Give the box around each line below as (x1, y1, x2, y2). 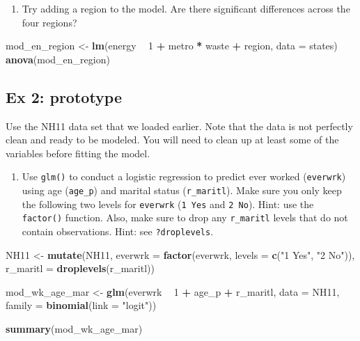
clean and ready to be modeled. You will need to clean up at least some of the (6, 132, 339, 147)
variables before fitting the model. (6, 145, 150, 160)
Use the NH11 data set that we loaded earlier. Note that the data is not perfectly (6, 118, 353, 133)
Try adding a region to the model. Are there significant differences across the (22, 1, 350, 15)
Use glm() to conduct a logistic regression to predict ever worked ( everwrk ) (22, 169, 346, 184)
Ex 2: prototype (6, 86, 123, 107)
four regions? (22, 15, 77, 29)
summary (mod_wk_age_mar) (6, 322, 143, 336)
